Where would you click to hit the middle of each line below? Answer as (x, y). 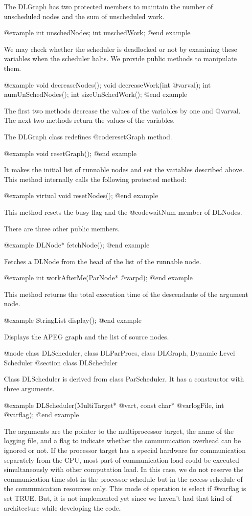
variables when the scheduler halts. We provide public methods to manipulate (121, 58)
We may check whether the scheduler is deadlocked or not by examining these (121, 49)
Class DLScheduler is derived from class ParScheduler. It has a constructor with (124, 379)
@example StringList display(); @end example (73, 320)
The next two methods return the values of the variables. (90, 120)
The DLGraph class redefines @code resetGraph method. (88, 136)
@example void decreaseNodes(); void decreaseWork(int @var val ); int (107, 84)
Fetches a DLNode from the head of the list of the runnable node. (103, 261)
